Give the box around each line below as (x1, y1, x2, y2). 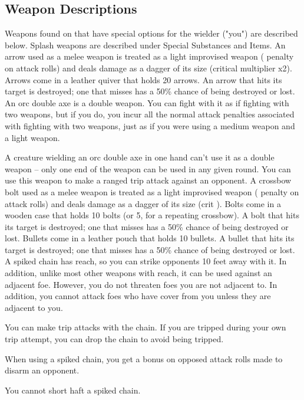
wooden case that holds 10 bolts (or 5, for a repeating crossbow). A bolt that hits (5, 209, 299, 221)
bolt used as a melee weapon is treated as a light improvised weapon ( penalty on (5, 185, 299, 198)
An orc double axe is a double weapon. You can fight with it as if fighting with (5, 96, 289, 109)
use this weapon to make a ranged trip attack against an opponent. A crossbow (5, 174, 292, 186)
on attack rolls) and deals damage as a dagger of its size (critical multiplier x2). (5, 61, 292, 74)
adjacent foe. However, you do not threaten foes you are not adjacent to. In (5, 278, 277, 290)
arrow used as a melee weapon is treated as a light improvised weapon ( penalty (5, 50, 294, 63)
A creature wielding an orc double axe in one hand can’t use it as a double (5, 151, 275, 163)
